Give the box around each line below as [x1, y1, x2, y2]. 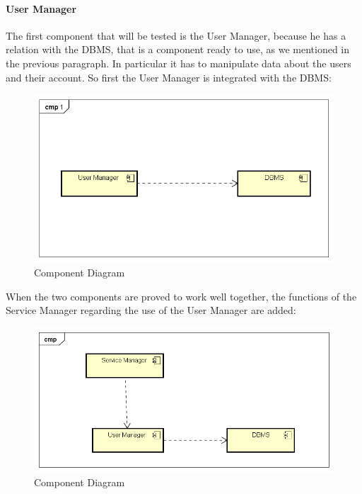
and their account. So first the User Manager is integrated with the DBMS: [6, 69, 332, 84]
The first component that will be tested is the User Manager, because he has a [6, 28, 346, 43]
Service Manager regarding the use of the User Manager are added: [6, 303, 296, 318]
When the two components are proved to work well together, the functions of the [6, 288, 357, 303]
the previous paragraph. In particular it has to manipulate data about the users [6, 55, 351, 70]
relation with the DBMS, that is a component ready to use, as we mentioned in [6, 42, 350, 57]
